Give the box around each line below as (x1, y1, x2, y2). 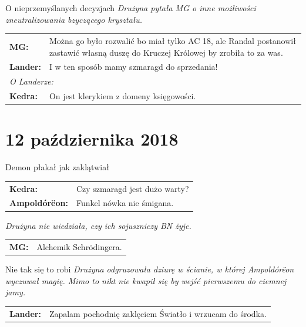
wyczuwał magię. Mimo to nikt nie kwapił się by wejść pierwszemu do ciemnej (5, 274, 287, 286)
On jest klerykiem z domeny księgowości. (49, 90, 196, 102)
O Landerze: (9, 75, 53, 87)
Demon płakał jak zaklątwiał (5, 161, 109, 173)
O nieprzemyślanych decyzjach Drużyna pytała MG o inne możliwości (5, 2, 256, 14)
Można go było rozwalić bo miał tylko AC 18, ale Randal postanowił (49, 34, 296, 46)
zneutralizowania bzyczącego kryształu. (5, 13, 143, 25)
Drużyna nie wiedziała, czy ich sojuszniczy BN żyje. (5, 219, 191, 231)
